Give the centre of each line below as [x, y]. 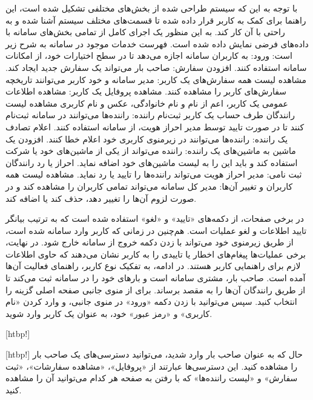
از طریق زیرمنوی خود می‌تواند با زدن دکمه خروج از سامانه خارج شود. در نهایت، [150, 242]
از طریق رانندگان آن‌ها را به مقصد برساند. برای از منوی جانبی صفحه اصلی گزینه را [156, 289]
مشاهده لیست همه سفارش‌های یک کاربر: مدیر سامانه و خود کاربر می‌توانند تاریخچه [156, 79]
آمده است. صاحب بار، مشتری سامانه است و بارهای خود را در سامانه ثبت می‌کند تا [156, 278]
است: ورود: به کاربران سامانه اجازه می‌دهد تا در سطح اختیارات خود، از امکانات [149, 55]
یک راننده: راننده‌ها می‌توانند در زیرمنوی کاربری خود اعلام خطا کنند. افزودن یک [147, 138]
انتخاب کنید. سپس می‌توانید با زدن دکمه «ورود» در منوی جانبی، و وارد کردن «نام [151, 302]
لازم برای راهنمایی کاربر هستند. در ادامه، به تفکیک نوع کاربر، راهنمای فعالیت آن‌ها [153, 266]
